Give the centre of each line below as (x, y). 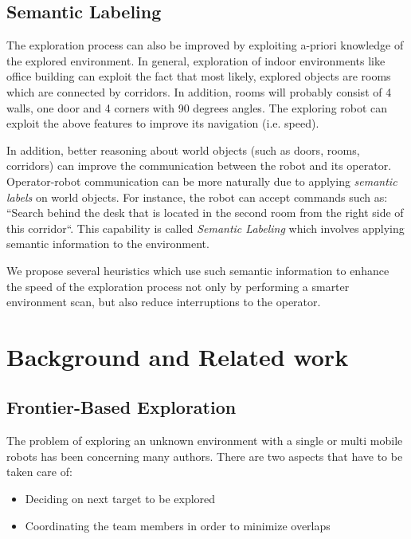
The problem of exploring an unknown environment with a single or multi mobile (205, 441)
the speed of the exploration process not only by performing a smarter (178, 286)
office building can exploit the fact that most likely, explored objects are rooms (199, 76)
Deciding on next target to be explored (120, 499)
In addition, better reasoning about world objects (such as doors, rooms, (183, 150)
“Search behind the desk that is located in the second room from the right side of (205, 212)
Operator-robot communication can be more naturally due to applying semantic (202, 181)
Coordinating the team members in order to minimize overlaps (178, 525)
